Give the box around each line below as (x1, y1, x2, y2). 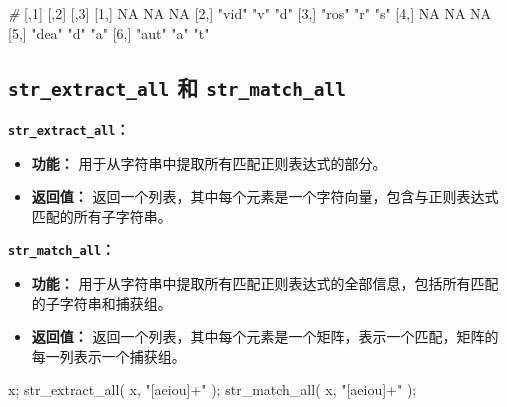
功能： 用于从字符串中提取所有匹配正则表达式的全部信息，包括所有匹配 (31, 273, 499, 294)
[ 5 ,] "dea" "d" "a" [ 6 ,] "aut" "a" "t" (8, 22, 210, 43)
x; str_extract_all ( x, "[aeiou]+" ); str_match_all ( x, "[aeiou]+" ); (8, 379, 417, 400)
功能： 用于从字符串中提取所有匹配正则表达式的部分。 (31, 152, 387, 173)
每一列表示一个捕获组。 (31, 345, 186, 366)
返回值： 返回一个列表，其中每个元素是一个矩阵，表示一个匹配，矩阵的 (31, 326, 499, 347)
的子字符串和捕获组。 (31, 292, 172, 313)
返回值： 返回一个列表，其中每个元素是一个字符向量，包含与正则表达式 (31, 186, 499, 207)
